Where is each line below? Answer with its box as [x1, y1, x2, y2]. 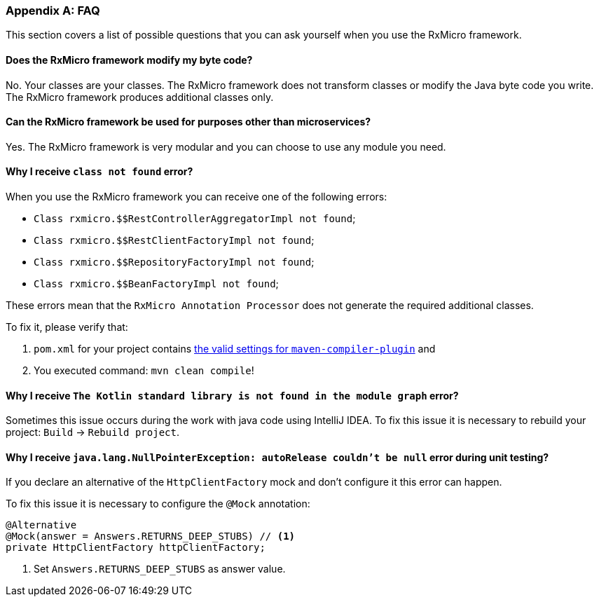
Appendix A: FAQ [6, 4, 100, 18]
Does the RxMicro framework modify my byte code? [6, 53, 253, 66]
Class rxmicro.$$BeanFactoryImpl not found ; [34, 278, 279, 290]
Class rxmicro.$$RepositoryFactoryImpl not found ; [34, 256, 315, 268]
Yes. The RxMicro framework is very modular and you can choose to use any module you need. [6, 140, 446, 153]
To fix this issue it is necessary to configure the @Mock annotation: [6, 498, 310, 510]
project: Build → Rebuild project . [6, 426, 179, 439]
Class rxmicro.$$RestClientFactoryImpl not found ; [34, 234, 315, 247]
